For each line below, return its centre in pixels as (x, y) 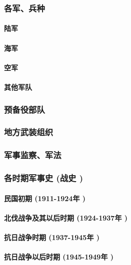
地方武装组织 (29, 132)
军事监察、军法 (33, 155)
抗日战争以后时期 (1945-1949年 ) (59, 257)
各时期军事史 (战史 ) (44, 178)
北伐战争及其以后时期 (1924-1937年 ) (66, 217)
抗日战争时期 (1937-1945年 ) (52, 237)
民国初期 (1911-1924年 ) (45, 198)
